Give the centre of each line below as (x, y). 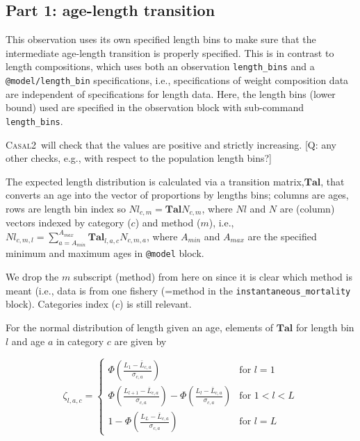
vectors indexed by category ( (68, 223)
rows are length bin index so (66, 208)
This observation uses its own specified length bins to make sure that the (161, 39)
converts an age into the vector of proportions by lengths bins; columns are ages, (177, 195)
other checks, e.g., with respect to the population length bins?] (139, 158)
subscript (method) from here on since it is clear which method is (213, 277)
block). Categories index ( (61, 304)
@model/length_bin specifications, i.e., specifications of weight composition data (177, 80)
